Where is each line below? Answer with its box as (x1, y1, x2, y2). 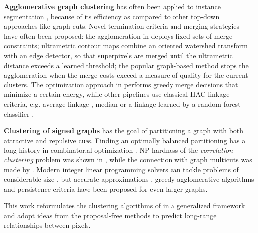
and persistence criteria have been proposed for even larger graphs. (4, 183, 208, 194)
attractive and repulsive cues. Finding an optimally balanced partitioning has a (4, 135, 246, 145)
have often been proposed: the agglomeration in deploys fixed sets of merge (4, 30, 233, 41)
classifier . (4, 108, 34, 119)
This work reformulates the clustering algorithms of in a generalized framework (4, 200, 245, 211)
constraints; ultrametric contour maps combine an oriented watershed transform (4, 40, 248, 51)
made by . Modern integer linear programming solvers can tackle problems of (4, 164, 239, 174)
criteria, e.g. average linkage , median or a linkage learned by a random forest (4, 98, 241, 109)
